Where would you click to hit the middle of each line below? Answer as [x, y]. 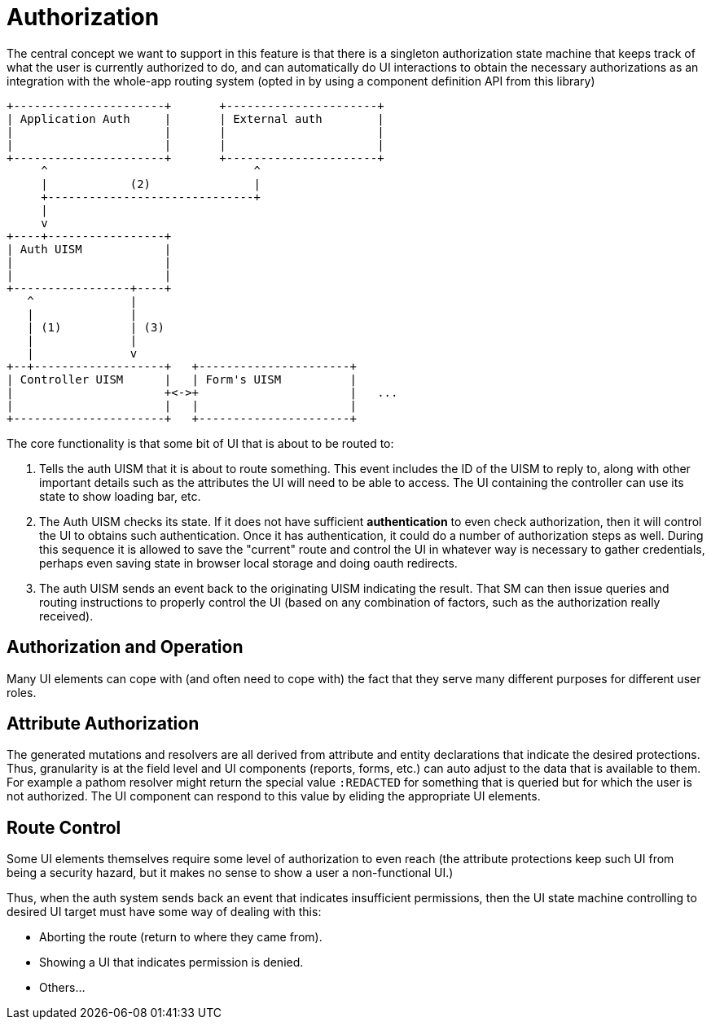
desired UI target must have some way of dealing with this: [164, 912]
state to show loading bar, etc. [120, 496]
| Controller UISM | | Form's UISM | [182, 379]
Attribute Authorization [103, 724]
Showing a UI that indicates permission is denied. [171, 962]
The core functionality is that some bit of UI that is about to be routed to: [200, 443]
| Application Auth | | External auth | [195, 118]
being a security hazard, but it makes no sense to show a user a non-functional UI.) [230, 873]
